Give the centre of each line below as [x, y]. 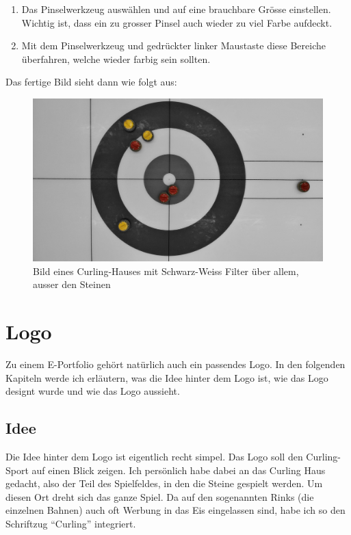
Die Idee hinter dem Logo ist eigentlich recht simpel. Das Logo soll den [154, 456]
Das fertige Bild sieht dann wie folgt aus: [91, 82]
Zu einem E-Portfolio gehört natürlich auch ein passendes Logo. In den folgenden [175, 364]
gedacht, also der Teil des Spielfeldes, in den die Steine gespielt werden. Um [164, 483]
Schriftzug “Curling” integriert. [71, 523]
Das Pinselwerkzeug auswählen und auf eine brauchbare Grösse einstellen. [176, 9]
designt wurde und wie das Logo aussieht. [93, 391]
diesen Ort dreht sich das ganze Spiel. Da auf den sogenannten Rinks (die [160, 496]
